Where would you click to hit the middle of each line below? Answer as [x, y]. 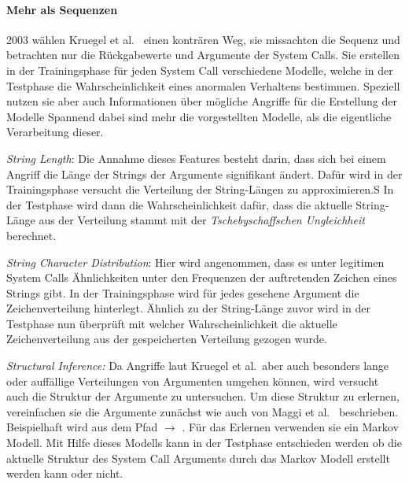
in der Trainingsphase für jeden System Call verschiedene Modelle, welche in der [200, 70]
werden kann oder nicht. [65, 473]
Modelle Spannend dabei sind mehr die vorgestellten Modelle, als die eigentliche [199, 116]
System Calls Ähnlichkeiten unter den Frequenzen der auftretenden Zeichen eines [202, 277]
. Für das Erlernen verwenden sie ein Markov [290, 427]
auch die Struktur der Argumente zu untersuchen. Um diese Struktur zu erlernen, [203, 396]
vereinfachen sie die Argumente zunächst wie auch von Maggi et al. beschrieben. [203, 411]
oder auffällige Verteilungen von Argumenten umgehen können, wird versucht [193, 381]
